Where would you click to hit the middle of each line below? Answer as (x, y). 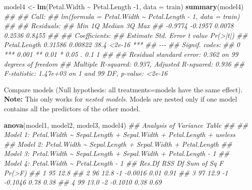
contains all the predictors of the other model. (72, 108)
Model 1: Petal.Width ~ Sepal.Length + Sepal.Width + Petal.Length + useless (120, 134)
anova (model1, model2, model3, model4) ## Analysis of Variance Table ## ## (126, 125)
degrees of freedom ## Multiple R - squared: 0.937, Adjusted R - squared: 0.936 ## (124, 63)
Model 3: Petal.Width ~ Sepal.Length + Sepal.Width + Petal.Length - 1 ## (117, 153)
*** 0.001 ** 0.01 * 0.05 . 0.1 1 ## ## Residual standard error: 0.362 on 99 (121, 54)
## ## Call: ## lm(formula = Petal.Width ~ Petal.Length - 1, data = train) (122, 16)
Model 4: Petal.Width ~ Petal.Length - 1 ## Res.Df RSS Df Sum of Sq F (114, 163)
